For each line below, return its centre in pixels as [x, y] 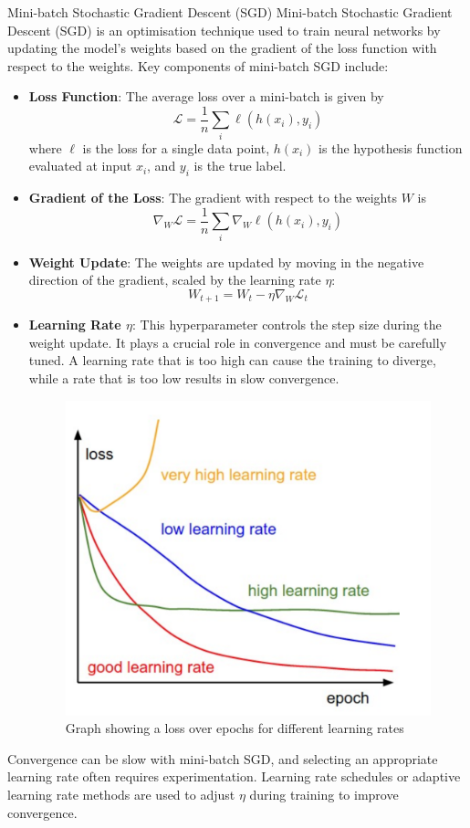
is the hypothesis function [391, 147]
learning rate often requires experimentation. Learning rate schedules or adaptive [234, 776]
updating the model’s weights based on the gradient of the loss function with [222, 48]
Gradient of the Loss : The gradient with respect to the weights [213, 198]
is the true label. [240, 166]
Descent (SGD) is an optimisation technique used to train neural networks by [224, 30]
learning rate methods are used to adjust [121, 795]
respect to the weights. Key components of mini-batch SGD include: [198, 65]
